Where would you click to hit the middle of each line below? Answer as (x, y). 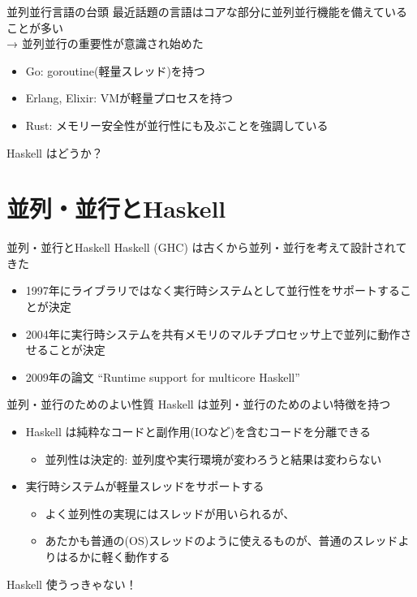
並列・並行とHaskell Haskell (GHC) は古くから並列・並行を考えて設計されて (207, 247)
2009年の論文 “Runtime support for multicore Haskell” (163, 376)
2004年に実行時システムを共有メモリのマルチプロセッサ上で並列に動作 (213, 333)
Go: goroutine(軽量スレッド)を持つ (115, 70)
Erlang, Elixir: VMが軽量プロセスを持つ (129, 98)
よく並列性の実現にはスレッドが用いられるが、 (170, 513)
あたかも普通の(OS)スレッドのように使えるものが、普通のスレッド (221, 541)
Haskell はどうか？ (55, 152)
